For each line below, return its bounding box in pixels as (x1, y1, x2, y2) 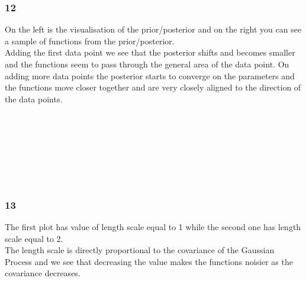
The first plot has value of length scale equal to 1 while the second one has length (5, 220, 301, 232)
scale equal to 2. (5, 232, 63, 244)
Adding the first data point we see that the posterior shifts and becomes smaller (5, 46, 295, 59)
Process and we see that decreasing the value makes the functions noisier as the (5, 255, 293, 267)
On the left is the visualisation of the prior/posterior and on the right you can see (5, 23, 302, 35)
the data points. (5, 92, 63, 105)
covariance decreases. (5, 267, 80, 279)
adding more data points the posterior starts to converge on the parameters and (5, 69, 295, 82)
